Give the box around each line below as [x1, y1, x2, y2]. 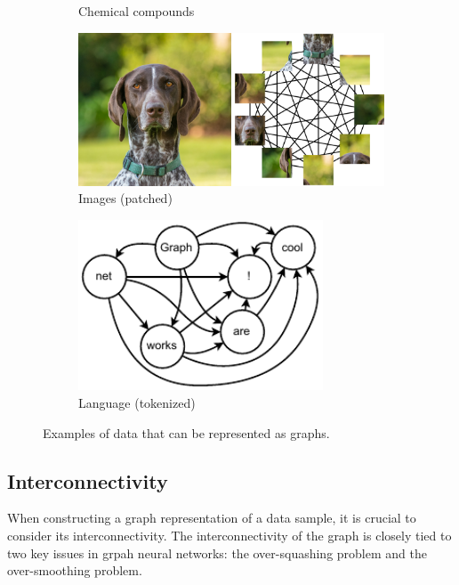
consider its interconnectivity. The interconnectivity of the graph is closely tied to [7, 526, 452, 545]
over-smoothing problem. [7, 561, 142, 580]
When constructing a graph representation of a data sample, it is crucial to [7, 508, 416, 527]
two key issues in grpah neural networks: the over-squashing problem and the [7, 543, 427, 562]
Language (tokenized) [78, 394, 196, 412]
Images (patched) [78, 189, 173, 207]
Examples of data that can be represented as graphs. [43, 423, 330, 442]
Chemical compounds [78, 2, 195, 20]
